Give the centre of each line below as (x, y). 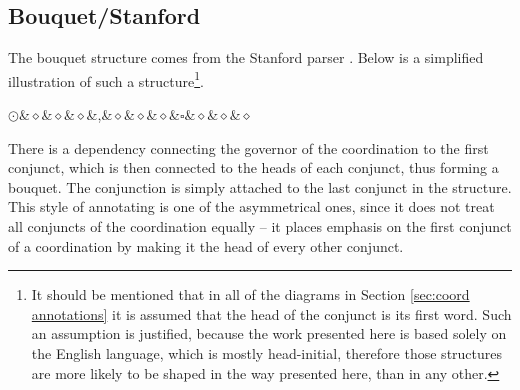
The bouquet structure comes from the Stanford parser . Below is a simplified (246, 57)
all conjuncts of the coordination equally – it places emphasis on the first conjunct (260, 226)
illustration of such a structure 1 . (106, 79)
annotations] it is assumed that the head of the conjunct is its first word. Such (271, 313)
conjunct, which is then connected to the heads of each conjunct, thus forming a (253, 167)
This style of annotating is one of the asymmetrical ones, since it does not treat (251, 206)
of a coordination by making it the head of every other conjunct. (206, 245)
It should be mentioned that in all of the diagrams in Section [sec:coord (250, 294)
